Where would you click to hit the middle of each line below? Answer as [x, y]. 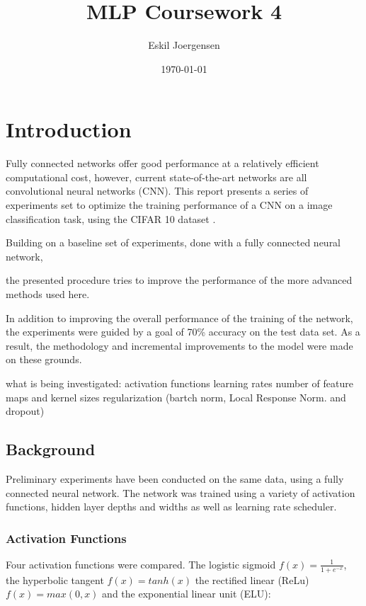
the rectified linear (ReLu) [252, 579]
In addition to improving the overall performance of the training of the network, [179, 318]
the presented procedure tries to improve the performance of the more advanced [179, 280]
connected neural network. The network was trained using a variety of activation [181, 492]
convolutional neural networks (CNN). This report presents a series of [157, 191]
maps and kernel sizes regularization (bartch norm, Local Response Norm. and [176, 397]
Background [51, 449]
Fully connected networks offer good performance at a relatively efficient [162, 163]
